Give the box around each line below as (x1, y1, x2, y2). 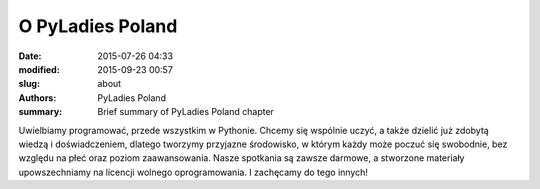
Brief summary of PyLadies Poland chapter (97, 106, 275, 118)
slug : (18, 78, 40, 90)
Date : (18, 50, 42, 62)
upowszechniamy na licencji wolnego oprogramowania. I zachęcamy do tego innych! (18, 166, 369, 178)
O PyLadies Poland (18, 15, 178, 37)
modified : (18, 63, 60, 75)
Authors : (18, 91, 57, 104)
